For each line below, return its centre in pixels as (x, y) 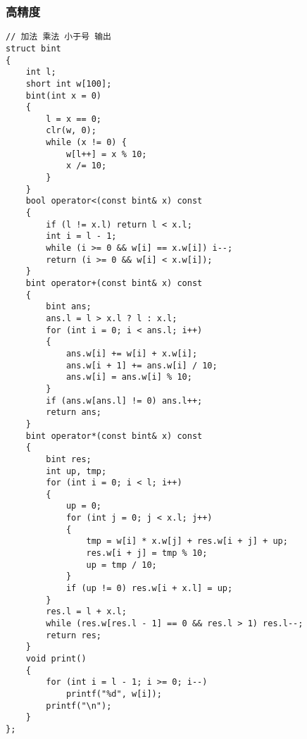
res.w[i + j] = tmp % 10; (147, 553)
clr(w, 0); (71, 131)
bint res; (69, 459)
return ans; (74, 412)
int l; (41, 72)
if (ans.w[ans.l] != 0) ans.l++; (124, 400)
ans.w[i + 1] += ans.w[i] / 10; (142, 365)
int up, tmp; (76, 471)
